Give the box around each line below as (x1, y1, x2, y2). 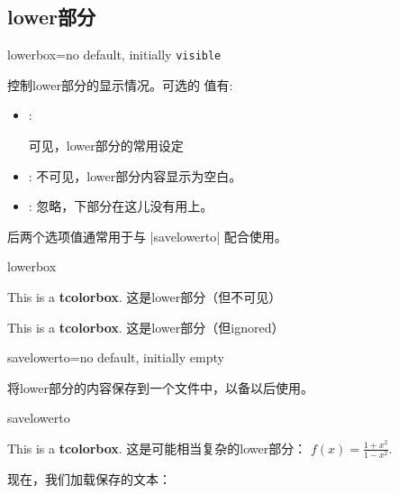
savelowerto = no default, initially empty (7, 348, 224, 367)
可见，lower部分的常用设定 (28, 136, 184, 155)
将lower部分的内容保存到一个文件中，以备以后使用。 (7, 378, 313, 397)
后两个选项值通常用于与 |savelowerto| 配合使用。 (7, 226, 287, 245)
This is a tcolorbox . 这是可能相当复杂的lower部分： (7, 438, 307, 457)
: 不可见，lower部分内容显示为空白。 (28, 166, 242, 185)
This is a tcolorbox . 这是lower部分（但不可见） (7, 288, 282, 306)
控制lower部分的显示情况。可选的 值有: (7, 75, 233, 94)
